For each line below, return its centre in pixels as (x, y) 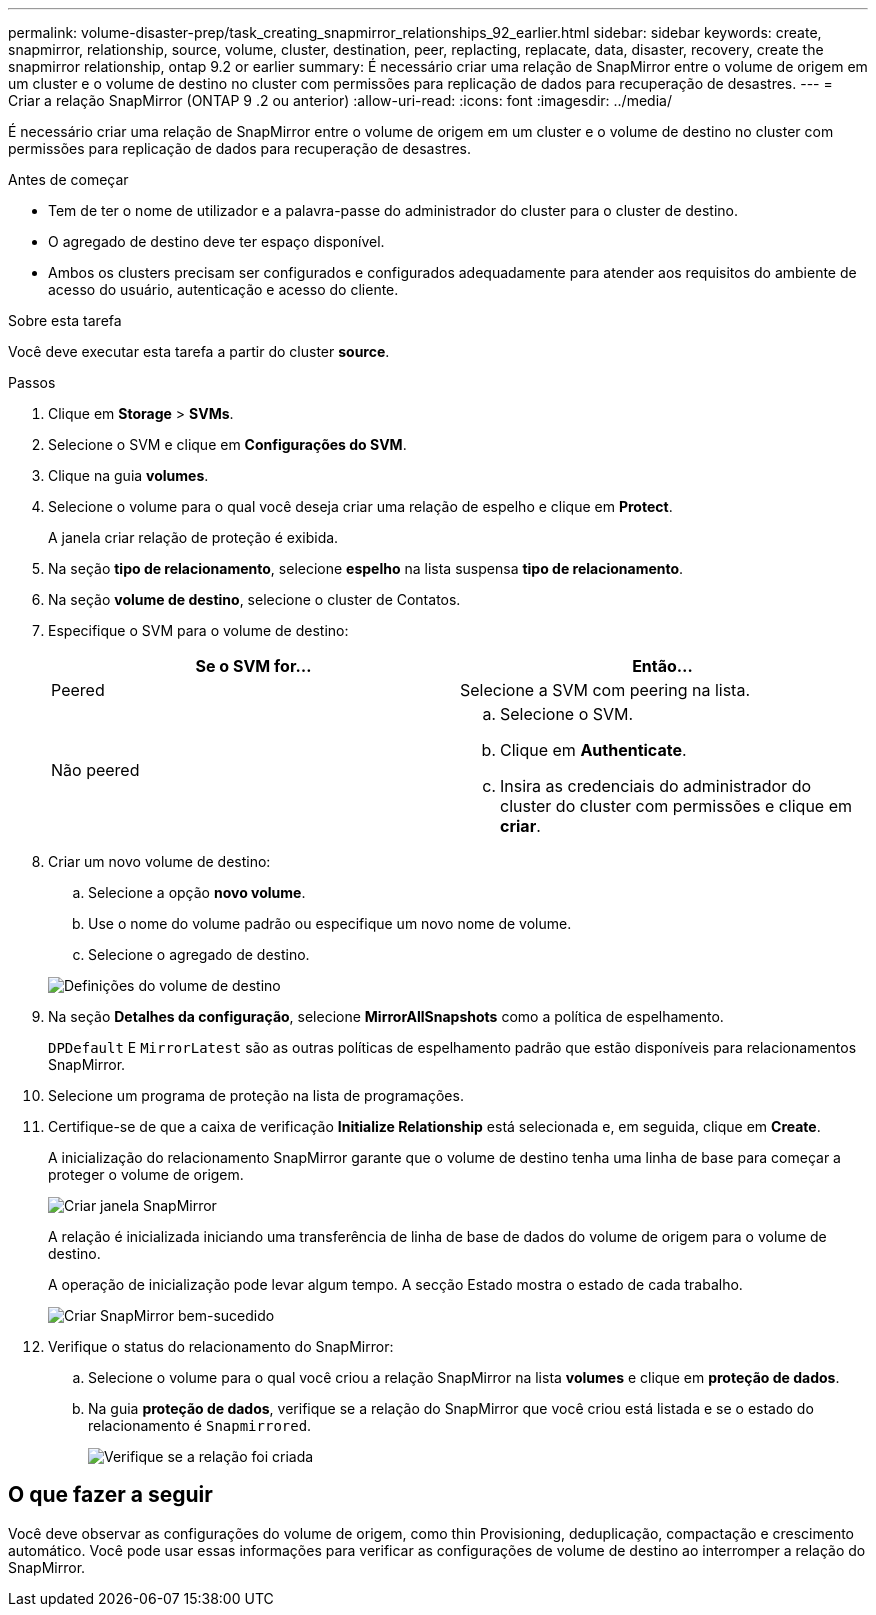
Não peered (95, 770)
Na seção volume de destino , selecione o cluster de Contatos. (254, 599)
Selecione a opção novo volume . (197, 892)
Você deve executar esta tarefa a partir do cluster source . (199, 351)
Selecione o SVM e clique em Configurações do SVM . (227, 444)
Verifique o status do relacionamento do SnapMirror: (221, 1346)
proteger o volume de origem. (146, 1174)
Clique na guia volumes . (128, 475)
